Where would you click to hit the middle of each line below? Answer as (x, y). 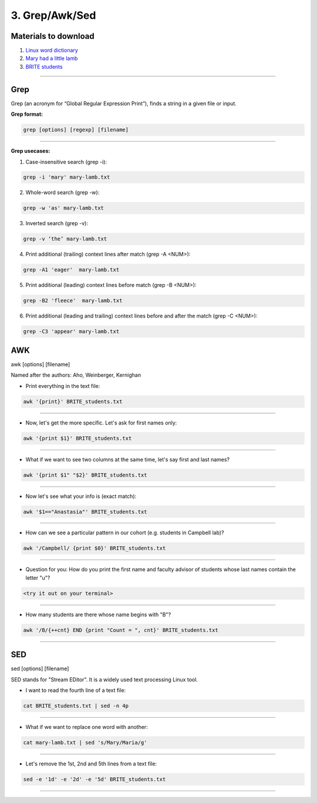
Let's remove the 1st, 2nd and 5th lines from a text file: (91, 764)
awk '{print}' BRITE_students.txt (73, 401)
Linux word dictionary (52, 51)
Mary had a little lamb (52, 58)
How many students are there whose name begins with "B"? (98, 614)
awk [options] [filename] (41, 364)
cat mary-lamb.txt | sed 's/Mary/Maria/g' (85, 743)
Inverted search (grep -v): (57, 223)
